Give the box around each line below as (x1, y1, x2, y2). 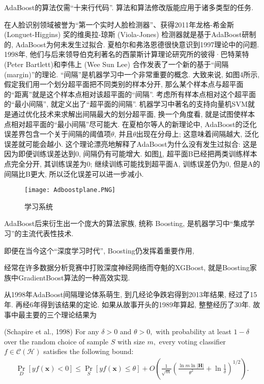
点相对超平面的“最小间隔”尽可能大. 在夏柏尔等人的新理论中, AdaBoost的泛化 (4, 118, 257, 129)
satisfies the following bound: (43, 346, 134, 357)
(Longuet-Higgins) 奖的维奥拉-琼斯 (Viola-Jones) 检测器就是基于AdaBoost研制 (4, 29, 256, 40)
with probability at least (156, 326, 231, 337)
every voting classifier (159, 336, 226, 346)
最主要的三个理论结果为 (18, 309, 97, 319)
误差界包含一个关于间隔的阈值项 (4, 129, 111, 139)
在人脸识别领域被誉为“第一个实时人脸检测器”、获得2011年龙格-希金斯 (4, 19, 234, 29)
